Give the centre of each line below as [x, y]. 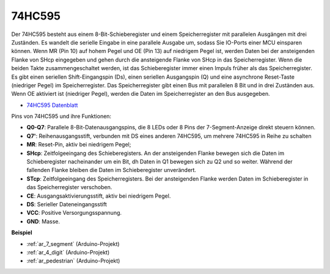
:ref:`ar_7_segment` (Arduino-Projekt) [73, 243]
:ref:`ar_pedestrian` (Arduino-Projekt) [73, 261]
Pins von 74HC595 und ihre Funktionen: [61, 117]
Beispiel [22, 233]
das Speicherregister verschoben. [69, 187]
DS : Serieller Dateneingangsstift [67, 204]
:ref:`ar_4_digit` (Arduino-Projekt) [68, 252]
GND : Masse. [43, 221]
